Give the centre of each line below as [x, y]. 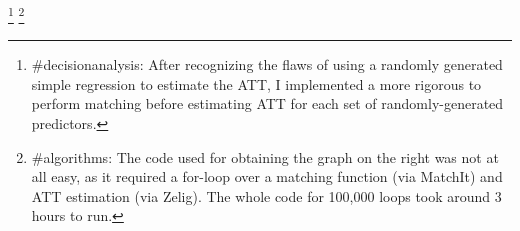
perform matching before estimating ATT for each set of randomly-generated [267, 103]
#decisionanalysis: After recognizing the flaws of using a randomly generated [267, 64]
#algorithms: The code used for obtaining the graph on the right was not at [265, 156]
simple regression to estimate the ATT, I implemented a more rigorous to [256, 83]
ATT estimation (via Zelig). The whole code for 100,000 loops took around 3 [266, 195]
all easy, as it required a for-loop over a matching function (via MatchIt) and [267, 176]
